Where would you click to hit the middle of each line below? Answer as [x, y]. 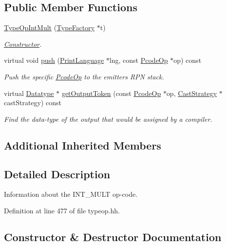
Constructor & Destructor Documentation [113, 236]
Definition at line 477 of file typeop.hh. [62, 210]
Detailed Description [57, 174]
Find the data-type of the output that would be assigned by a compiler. [108, 119]
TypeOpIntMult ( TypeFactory [49, 28]
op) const [188, 60]
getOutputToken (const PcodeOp [111, 93]
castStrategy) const [33, 103]
